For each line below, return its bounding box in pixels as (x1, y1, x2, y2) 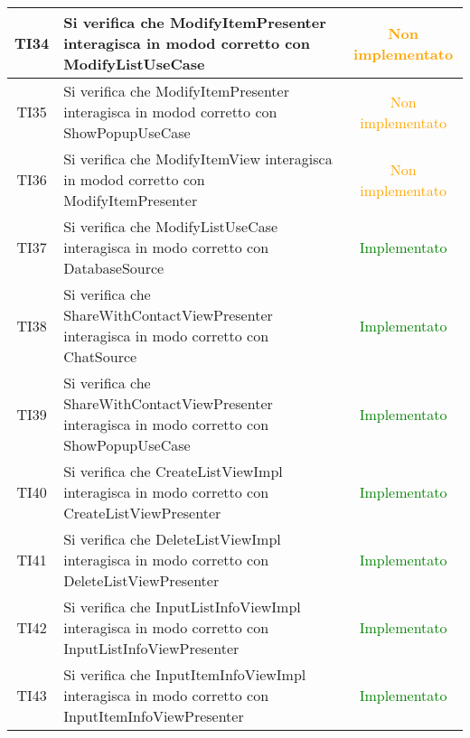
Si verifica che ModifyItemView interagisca (63, 148, 333, 169)
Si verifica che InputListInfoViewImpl (63, 596, 301, 617)
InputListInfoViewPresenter (63, 638, 240, 659)
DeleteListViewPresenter (63, 570, 220, 591)
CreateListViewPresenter (63, 502, 221, 523)
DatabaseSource (63, 257, 164, 278)
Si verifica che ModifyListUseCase (63, 216, 278, 237)
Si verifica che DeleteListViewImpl (63, 528, 281, 549)
